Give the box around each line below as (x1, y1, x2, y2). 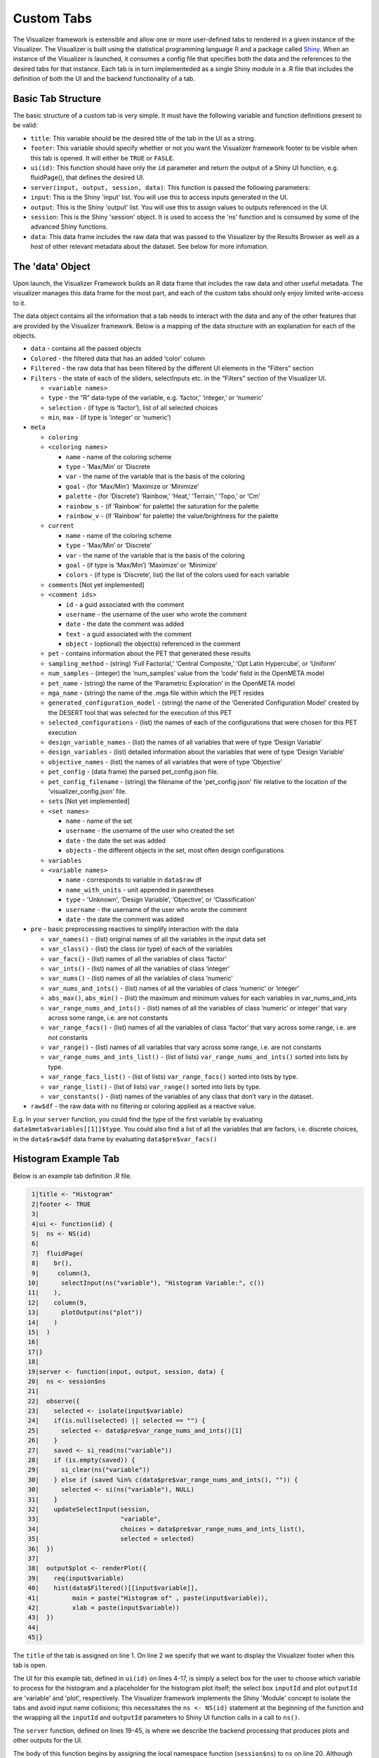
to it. (13, 299, 26, 307)
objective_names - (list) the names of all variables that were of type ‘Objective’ (48, 757, 282, 766)
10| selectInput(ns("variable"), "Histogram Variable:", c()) (27, 1279, 265, 1287)
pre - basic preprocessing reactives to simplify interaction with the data (30, 925, 239, 933)
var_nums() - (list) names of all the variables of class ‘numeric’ (48, 974, 233, 982)
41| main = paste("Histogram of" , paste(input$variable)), (27, 1593, 269, 1602)
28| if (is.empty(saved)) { (27, 1456, 136, 1464)
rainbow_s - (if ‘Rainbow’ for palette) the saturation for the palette (65, 501, 259, 510)
